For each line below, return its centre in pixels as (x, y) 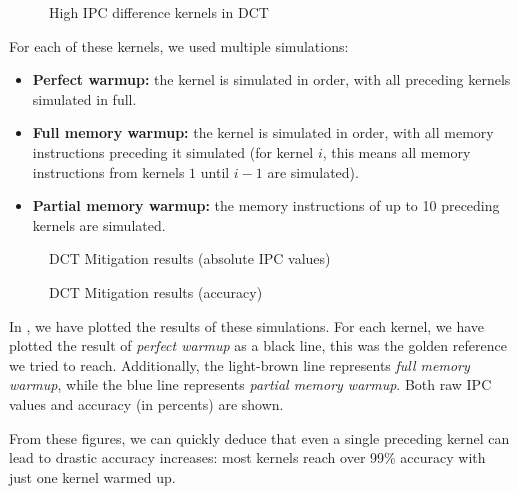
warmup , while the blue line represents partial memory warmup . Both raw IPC (250, 384)
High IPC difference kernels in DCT (159, 12)
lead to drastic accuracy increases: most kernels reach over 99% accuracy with (247, 457)
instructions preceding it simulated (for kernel (173, 151)
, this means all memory (396, 151)
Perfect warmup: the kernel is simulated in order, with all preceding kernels (271, 79)
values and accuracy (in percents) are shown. (146, 403)
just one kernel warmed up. (92, 476)
